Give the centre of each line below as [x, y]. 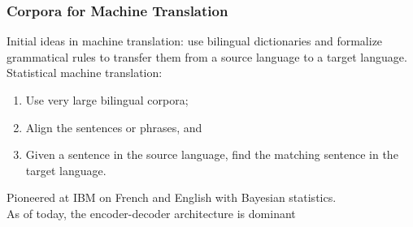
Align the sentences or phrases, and [114, 127]
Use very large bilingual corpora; [107, 100]
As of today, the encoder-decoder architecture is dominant [151, 213]
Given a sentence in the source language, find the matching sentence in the [212, 154]
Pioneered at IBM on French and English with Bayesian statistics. [172, 197]
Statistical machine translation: [85, 73]
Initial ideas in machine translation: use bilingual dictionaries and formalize [195, 41]
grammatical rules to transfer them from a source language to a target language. [207, 56]
